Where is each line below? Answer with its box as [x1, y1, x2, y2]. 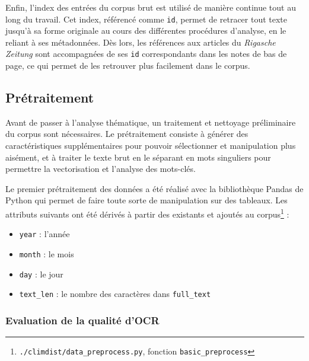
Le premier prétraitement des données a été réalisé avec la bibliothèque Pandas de [5, 182, 304, 194]
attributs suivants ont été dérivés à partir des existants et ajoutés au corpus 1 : [5, 206, 289, 220]
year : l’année [19, 228, 70, 240]
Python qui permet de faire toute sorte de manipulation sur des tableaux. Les [5, 194, 288, 206]
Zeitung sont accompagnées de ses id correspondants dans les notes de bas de [5, 47, 287, 60]
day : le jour [19, 267, 63, 280]
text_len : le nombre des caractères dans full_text [19, 287, 211, 300]
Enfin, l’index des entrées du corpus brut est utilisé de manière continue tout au [5, 1, 296, 13]
